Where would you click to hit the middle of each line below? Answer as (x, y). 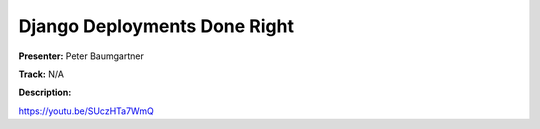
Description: (45, 92)
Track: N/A (41, 74)
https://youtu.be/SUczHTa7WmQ (86, 111)
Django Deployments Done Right (156, 26)
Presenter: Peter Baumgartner (81, 56)
